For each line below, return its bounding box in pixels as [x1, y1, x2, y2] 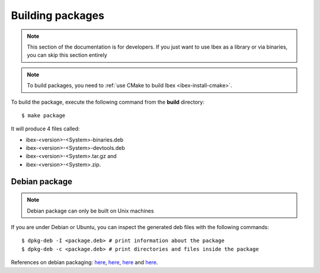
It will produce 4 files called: [11, 125, 80, 133]
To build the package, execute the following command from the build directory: [11, 98, 204, 105]
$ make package [21, 112, 66, 118]
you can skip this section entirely [27, 52, 108, 59]
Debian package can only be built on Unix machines [27, 207, 154, 214]
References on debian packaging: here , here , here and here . [11, 259, 158, 266]
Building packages [11, 9, 105, 22]
